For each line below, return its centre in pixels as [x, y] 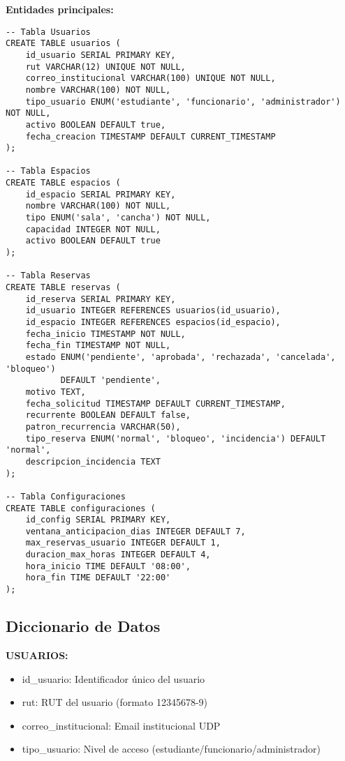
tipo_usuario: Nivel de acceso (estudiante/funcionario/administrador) [171, 749]
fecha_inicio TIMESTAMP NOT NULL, [105, 334]
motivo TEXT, [56, 392]
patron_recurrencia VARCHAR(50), [103, 427]
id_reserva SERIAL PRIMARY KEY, [101, 299]
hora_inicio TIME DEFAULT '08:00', [108, 566]
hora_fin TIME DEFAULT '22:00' [98, 578]
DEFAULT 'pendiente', [110, 380]
